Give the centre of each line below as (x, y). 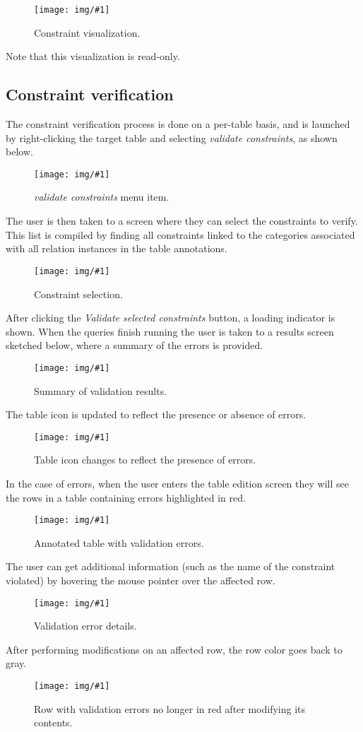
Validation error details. (85, 626)
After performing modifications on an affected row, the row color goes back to (174, 649)
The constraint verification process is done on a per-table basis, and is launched (178, 124)
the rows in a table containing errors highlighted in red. (126, 497)
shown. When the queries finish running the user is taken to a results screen (170, 331)
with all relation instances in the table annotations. (117, 248)
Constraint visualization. (87, 32)
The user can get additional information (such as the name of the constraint (171, 566)
